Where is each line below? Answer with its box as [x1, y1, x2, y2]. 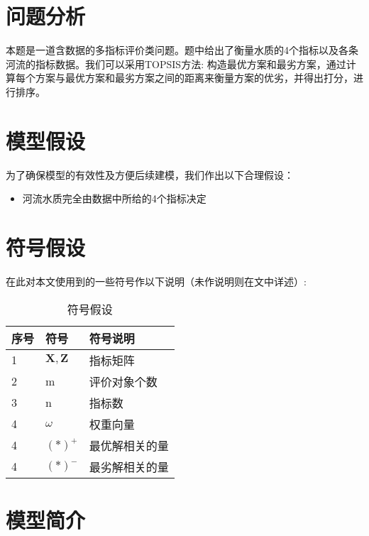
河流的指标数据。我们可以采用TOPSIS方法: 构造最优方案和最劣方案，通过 [6, 56, 346, 71]
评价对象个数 [89, 373, 158, 390]
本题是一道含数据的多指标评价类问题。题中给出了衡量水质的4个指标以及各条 [6, 43, 358, 58]
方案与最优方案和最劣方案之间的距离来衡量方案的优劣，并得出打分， [35, 70, 353, 85]
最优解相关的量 [89, 437, 169, 454]
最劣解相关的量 [89, 458, 169, 475]
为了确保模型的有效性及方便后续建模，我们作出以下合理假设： [6, 167, 294, 182]
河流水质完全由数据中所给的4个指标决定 [22, 191, 206, 206]
